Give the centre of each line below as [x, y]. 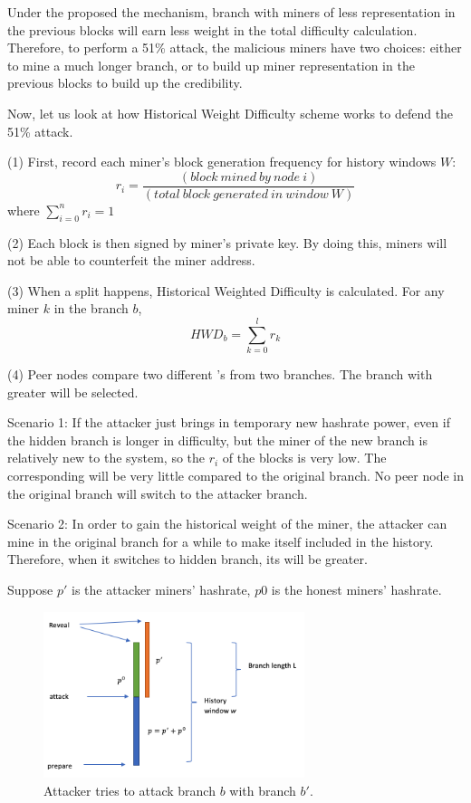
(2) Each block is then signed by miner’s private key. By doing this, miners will [227, 242]
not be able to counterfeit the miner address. [131, 260]
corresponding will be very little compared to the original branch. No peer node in [235, 476]
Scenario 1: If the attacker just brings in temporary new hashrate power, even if [229, 422]
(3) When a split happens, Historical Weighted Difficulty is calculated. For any [226, 290]
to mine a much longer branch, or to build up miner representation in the [211, 65]
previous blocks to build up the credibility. [125, 83]
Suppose [30, 590]
